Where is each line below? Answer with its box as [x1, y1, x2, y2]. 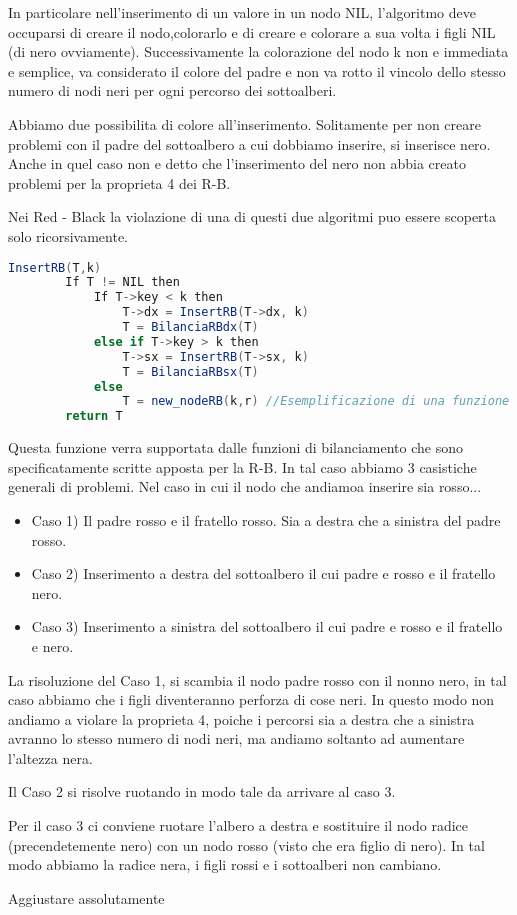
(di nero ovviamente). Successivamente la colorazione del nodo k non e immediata [8, 41, 509, 62]
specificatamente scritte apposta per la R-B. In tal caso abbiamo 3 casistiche [8, 456, 477, 477]
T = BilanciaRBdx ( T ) [122, 320, 259, 335]
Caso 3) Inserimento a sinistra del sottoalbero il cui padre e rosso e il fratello [31, 616, 503, 637]
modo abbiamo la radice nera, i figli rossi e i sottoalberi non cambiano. [8, 854, 442, 875]
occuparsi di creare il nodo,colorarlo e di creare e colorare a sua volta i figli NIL [8, 21, 496, 42]
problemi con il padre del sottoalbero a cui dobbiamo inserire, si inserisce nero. [8, 133, 491, 154]
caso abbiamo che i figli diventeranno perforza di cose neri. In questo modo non [8, 689, 495, 710]
